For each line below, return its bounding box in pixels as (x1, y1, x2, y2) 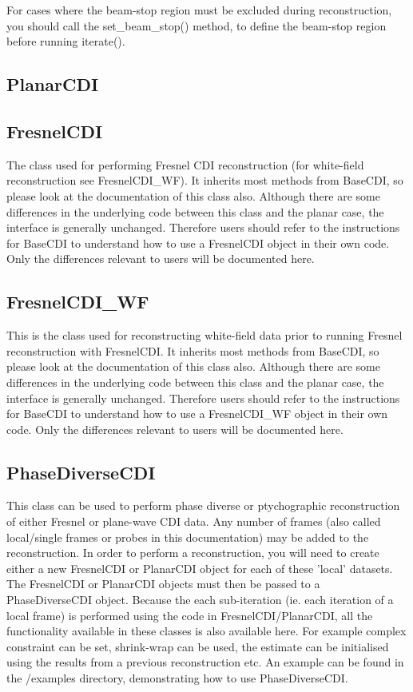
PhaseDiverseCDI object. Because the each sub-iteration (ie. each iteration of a (6, 591, 394, 608)
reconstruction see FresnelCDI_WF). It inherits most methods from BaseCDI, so (6, 172, 403, 189)
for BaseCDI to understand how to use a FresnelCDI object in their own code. (6, 234, 390, 251)
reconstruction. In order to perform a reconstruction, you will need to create (6, 544, 379, 561)
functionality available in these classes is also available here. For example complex (6, 622, 407, 639)
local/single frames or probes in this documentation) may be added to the (6, 528, 369, 545)
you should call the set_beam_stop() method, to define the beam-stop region (6, 17, 387, 34)
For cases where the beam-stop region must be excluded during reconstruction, (6, 2, 392, 18)
